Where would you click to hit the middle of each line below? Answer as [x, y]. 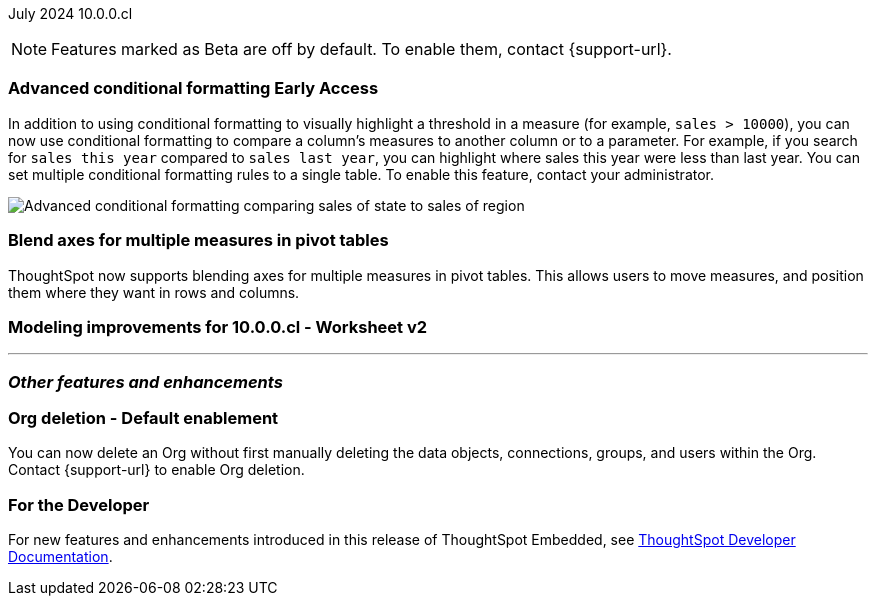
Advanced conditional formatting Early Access [193, 88]
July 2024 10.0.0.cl [70, 13]
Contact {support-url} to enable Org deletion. [156, 470]
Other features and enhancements [145, 381]
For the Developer [79, 504]
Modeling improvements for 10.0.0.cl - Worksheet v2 [218, 326]
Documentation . [60, 557]
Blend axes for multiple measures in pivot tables [198, 240]
